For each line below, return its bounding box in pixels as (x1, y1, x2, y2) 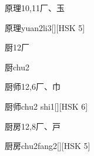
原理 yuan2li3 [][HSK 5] (5, 21, 85, 33)
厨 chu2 (5, 60, 29, 73)
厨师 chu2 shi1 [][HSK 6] (5, 100, 88, 112)
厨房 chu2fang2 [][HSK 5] (5, 140, 90, 152)
